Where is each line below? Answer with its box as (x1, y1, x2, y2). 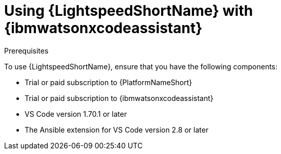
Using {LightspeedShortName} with (4, 2, 253, 19)
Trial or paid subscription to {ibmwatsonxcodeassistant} (25, 93, 214, 102)
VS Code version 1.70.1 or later (25, 109, 127, 118)
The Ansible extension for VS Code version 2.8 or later (25, 125, 209, 134)
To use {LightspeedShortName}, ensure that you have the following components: (4, 62, 278, 71)
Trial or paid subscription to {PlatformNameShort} (25, 78, 192, 87)
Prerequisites (4, 46, 49, 55)
